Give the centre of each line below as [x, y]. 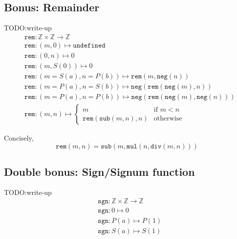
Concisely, [19, 138]
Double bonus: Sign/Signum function [99, 172]
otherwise [168, 118]
